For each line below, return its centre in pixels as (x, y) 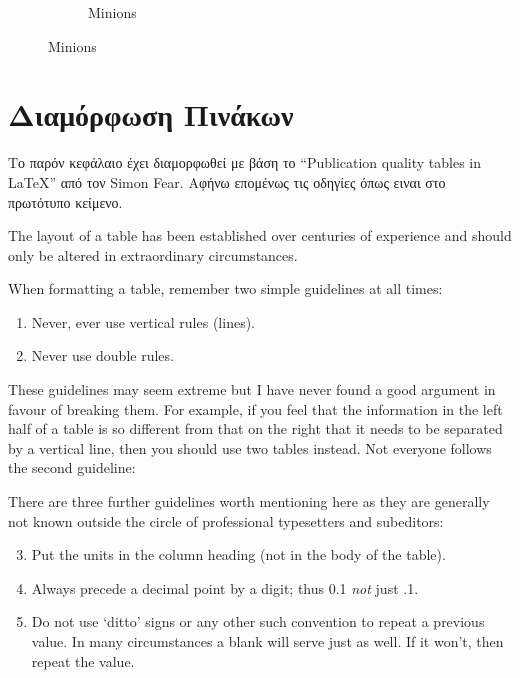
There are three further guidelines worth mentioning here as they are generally (249, 501)
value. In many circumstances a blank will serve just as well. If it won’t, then (267, 641)
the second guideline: (72, 467)
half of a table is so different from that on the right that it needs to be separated (255, 428)
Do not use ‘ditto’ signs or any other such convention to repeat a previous (258, 621)
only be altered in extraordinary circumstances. (153, 254)
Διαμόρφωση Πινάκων (151, 114)
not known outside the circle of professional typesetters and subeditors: (226, 520)
